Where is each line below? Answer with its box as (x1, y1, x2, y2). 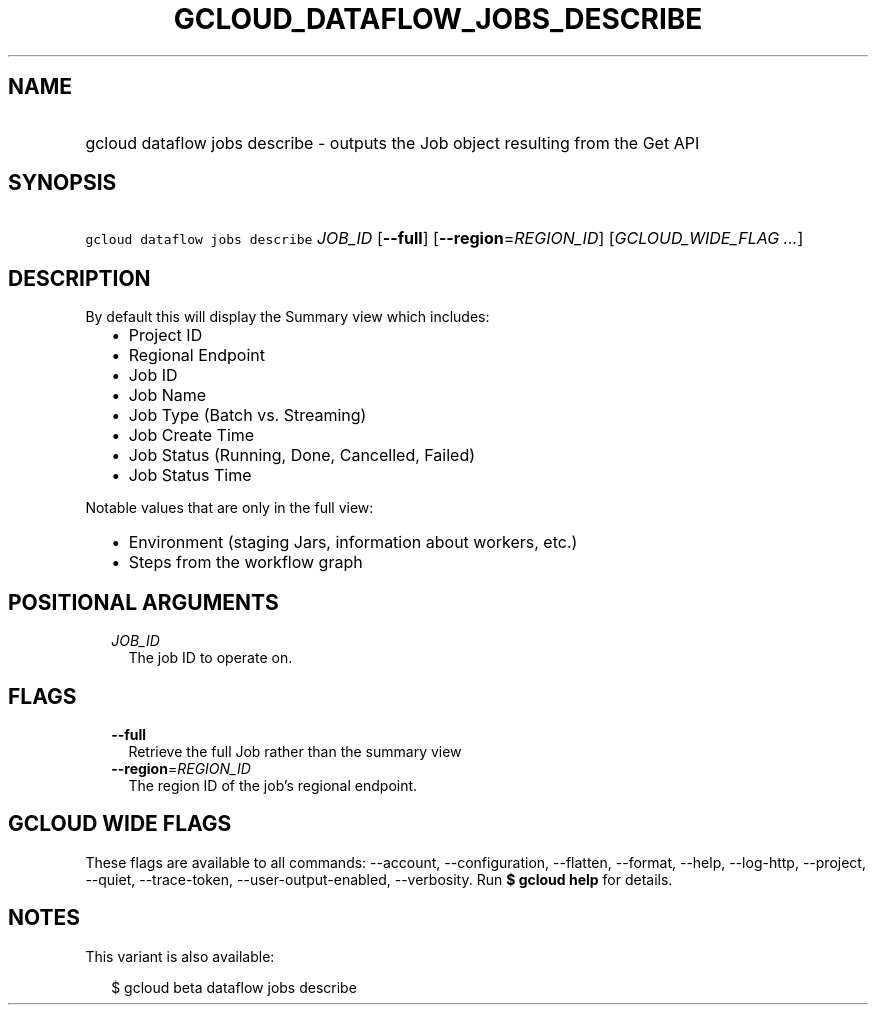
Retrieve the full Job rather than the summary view (128, 742, 462, 760)
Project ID (128, 325, 203, 346)
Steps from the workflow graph (128, 552, 363, 573)
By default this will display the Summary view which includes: (85, 308, 490, 326)
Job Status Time (128, 465, 252, 486)
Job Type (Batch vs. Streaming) (128, 405, 367, 426)
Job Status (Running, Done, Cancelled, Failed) (128, 445, 476, 466)
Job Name (128, 385, 207, 406)
